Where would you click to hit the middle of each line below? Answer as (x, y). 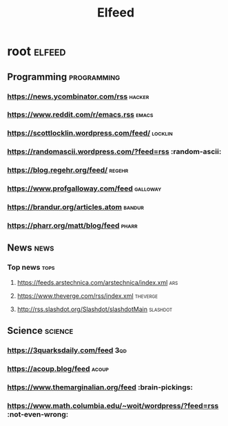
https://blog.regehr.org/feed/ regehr (68, 170)
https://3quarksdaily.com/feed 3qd (67, 350)
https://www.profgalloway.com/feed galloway (84, 189)
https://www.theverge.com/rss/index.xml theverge (87, 296)
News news (31, 248)
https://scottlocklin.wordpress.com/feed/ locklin (90, 134)
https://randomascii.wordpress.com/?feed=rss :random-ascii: (114, 151)
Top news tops (31, 268)
